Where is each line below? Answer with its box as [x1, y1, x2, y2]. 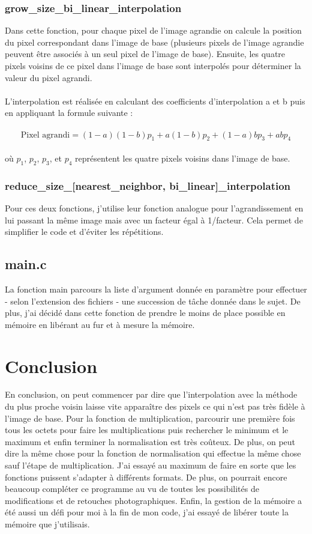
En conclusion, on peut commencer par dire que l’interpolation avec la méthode [5, 388, 298, 401]
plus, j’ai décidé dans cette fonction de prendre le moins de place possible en [5, 306, 286, 319]
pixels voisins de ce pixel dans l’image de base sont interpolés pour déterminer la [5, 59, 301, 71]
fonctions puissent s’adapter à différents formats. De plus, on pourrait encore [5, 470, 287, 483]
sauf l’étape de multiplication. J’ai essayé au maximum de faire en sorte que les [5, 459, 296, 472]
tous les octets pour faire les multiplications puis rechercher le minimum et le [5, 423, 289, 436]
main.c [5, 255, 47, 273]
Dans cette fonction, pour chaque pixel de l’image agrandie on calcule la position [5, 24, 302, 37]
